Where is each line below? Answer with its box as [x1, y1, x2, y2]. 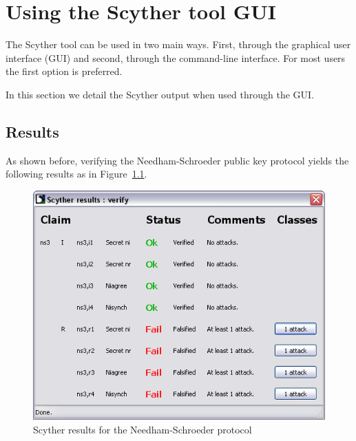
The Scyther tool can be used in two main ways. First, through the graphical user [6, 37, 351, 52]
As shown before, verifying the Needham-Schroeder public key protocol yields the [6, 153, 349, 167]
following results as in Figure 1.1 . [6, 166, 147, 181]
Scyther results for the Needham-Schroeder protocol [33, 422, 252, 437]
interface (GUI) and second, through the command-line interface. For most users [6, 50, 346, 65]
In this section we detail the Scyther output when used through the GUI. [6, 87, 315, 101]
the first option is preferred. [6, 64, 123, 78]
